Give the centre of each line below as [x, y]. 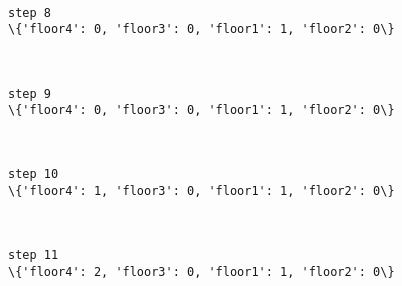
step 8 [29, 12]
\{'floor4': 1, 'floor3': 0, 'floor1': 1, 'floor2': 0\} [201, 191]
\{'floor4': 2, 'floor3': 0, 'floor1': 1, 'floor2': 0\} [201, 271]
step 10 [33, 174]
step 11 [33, 255]
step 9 [29, 93]
